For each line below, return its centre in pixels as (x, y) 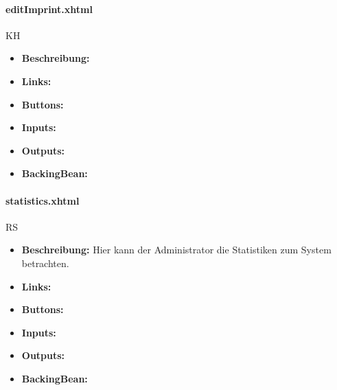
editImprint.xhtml (49, 9)
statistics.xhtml (43, 200)
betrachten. (45, 263)
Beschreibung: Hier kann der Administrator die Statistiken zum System (176, 250)
